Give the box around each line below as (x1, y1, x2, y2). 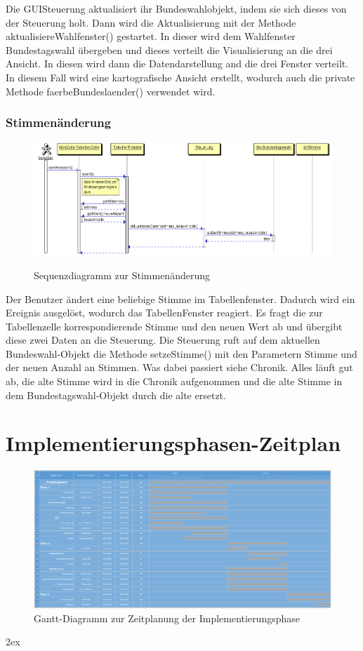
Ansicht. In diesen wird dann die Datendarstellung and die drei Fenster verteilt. (6, 56, 349, 71)
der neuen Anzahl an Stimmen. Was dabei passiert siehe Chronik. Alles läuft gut (6, 360, 353, 375)
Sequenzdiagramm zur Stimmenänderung (34, 267, 210, 282)
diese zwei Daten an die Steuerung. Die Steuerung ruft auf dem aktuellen (6, 333, 320, 347)
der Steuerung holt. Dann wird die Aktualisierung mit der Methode (6, 15, 296, 29)
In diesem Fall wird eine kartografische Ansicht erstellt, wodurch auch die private (6, 69, 355, 84)
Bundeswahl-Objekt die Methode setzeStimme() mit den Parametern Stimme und (6, 346, 357, 361)
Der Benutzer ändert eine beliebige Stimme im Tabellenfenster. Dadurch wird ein (6, 291, 355, 306)
